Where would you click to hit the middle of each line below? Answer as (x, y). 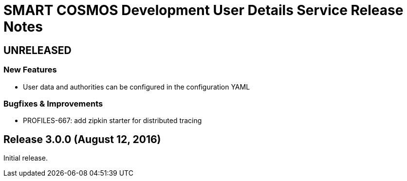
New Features (30, 70)
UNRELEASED (37, 50)
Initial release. (26, 158)
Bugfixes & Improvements (53, 103)
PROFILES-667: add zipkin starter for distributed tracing (112, 121)
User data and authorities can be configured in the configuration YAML (137, 87)
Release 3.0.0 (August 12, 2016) (82, 139)
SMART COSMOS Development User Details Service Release (203, 10)
